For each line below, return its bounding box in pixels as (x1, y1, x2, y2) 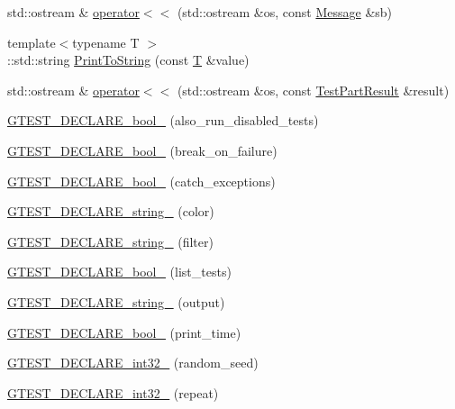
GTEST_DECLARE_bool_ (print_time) (7, 323, 241, 341)
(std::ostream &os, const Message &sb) (177, 3, 393, 21)
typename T (72, 32, 140, 51)
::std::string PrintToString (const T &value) (7, 50, 250, 69)
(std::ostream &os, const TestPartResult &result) (177, 80, 450, 99)
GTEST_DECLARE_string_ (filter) (7, 232, 214, 250)
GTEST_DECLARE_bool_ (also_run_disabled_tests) (7, 111, 319, 130)
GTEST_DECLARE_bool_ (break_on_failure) (7, 141, 278, 159)
